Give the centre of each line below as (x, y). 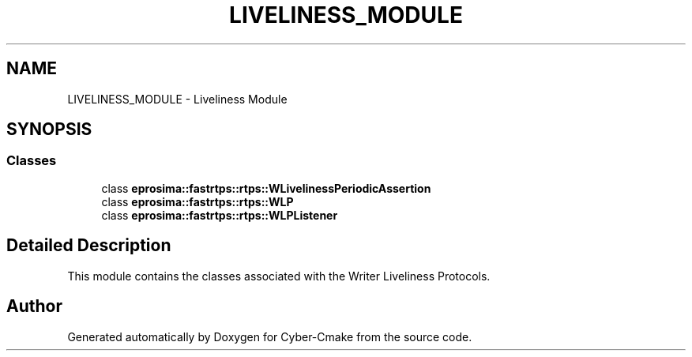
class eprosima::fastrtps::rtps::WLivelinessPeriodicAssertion (266, 188)
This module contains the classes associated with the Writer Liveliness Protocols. (279, 276)
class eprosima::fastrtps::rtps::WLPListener (220, 215)
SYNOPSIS (49, 130)
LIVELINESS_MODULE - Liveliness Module (177, 99)
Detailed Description (89, 246)
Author (34, 306)
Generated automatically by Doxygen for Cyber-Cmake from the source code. (270, 336)
